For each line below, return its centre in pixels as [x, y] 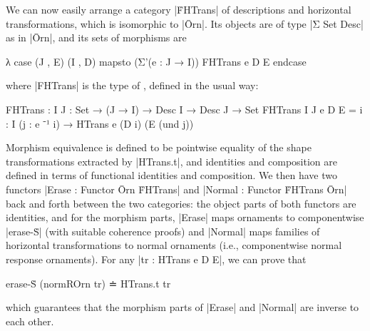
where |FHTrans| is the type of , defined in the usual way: [132, 85]
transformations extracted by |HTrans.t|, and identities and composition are [171, 161]
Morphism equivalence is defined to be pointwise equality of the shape [159, 147]
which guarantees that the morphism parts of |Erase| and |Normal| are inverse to [183, 307]
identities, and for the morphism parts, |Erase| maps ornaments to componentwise [185, 217]
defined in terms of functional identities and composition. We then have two [172, 175]
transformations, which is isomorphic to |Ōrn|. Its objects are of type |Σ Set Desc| [185, 23]
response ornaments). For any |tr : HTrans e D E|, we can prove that [156, 259]
